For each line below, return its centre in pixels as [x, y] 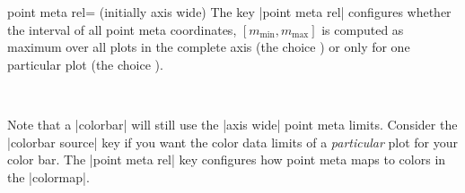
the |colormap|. [48, 176]
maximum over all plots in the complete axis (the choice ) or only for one [209, 47]
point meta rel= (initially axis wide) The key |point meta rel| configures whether [229, 12]
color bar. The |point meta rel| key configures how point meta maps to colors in [227, 159]
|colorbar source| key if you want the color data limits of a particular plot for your [233, 142]
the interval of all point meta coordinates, [122, 29]
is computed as [363, 29]
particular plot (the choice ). [85, 64]
